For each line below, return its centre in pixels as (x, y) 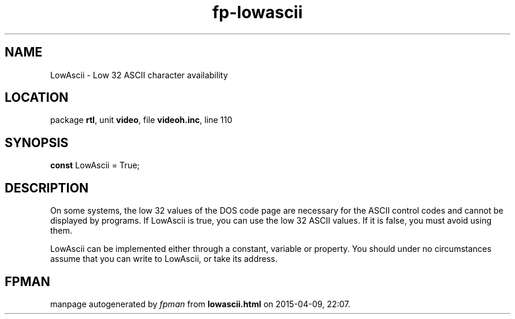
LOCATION (37, 98)
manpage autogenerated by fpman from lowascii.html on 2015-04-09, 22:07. (200, 304)
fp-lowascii (257, 12)
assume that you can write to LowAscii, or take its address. (164, 259)
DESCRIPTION (47, 188)
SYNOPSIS (37, 142)
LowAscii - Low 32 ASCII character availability (139, 75)
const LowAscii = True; (95, 165)
